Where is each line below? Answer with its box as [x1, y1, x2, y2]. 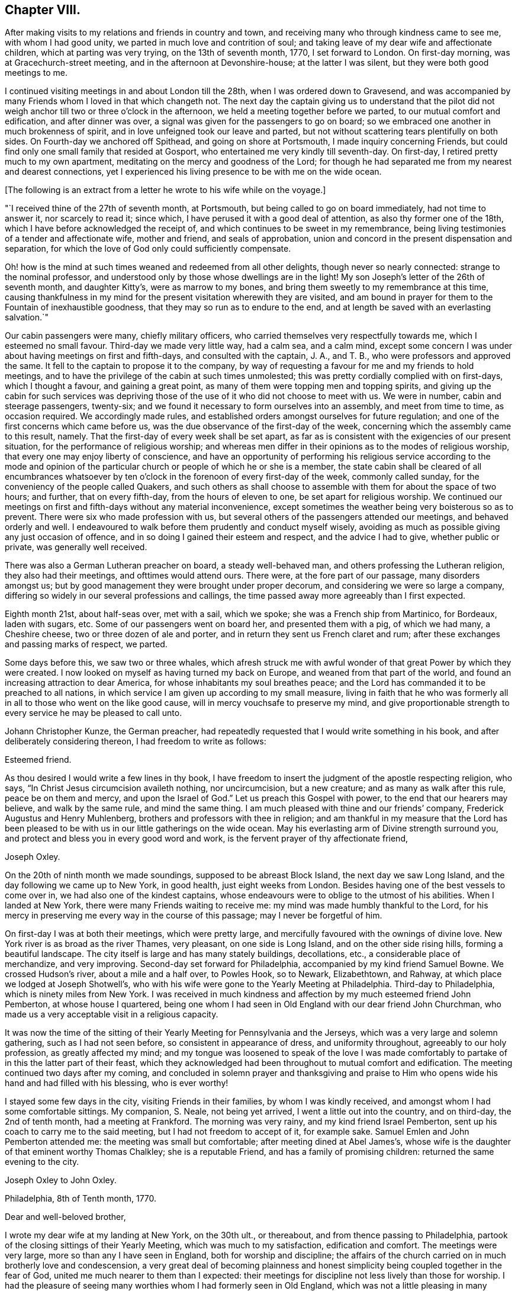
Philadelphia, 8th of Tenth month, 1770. [5, 1193, 157, 1204]
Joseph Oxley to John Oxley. [5, 1175, 117, 1186]
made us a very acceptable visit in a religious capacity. [5, 1009, 218, 1020]
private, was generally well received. [5, 542, 147, 553]
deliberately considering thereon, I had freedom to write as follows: [5, 736, 266, 747]
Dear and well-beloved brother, [5, 1212, 126, 1222]
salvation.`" [5, 312, 49, 323]
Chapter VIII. [5, 2, 81, 17]
